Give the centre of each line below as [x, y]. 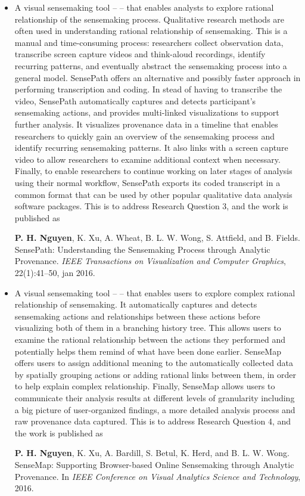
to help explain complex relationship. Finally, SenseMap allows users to [145, 386]
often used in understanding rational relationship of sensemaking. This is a [151, 31]
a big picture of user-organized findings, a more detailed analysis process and [155, 409]
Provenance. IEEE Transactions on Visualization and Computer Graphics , [150, 261]
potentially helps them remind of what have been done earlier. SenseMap [148, 351]
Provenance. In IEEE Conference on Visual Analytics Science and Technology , [158, 476]
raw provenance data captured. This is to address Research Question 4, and [153, 421]
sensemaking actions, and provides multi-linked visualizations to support [147, 112]
